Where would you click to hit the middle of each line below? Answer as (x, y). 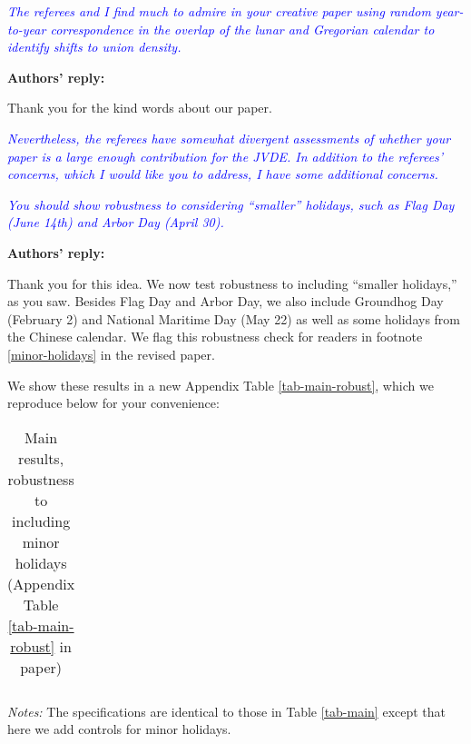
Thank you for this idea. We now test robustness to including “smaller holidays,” (232, 283)
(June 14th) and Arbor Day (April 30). (116, 222)
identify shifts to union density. (94, 47)
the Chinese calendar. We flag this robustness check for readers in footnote (215, 337)
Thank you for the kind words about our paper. (140, 108)
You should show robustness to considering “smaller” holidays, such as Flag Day (231, 204)
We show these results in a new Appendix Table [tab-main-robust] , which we (221, 385)
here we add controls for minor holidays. (119, 729)
